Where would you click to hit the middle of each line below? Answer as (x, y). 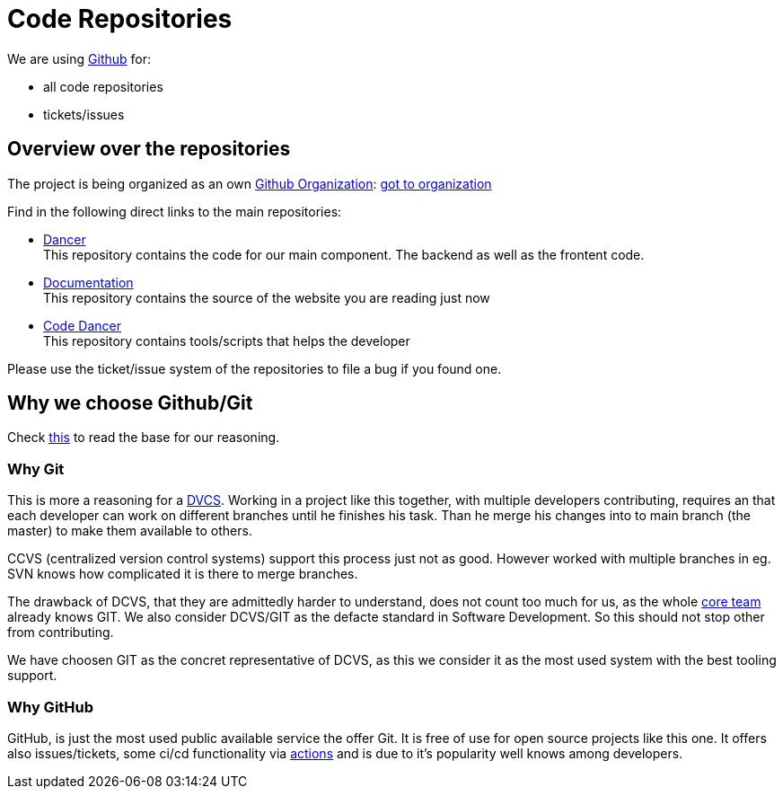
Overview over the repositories (149, 149)
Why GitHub (51, 707)
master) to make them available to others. (130, 531)
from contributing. (61, 632)
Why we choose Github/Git (130, 403)
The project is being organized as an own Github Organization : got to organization (250, 183)
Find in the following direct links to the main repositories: (175, 211)
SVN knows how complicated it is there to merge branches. (183, 574)
